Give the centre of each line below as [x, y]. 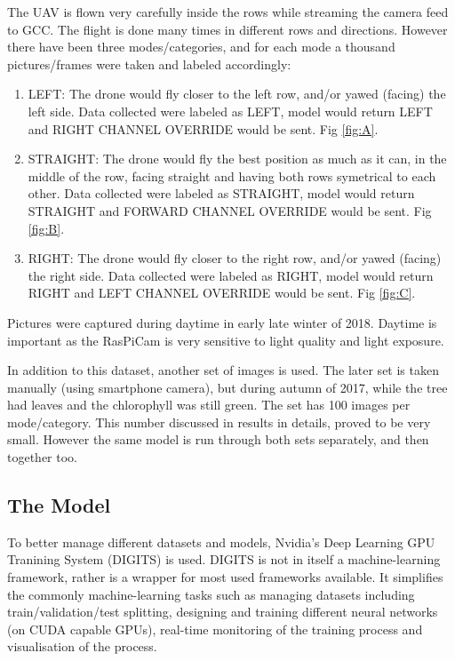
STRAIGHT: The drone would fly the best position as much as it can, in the [237, 159]
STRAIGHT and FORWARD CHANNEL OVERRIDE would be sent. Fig [230, 210]
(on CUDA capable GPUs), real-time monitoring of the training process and [215, 629]
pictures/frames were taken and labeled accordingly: [149, 64]
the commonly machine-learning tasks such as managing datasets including [211, 594]
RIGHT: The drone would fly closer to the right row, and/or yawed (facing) [235, 258]
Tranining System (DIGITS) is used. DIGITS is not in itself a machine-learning [224, 559]
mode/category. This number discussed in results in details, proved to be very [219, 422]
